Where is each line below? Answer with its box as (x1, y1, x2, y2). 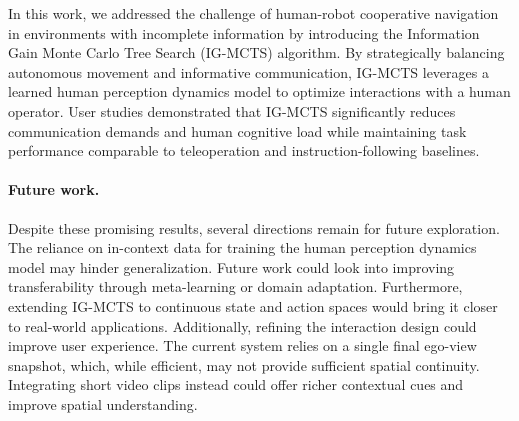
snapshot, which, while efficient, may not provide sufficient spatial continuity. (8, 354, 480, 375)
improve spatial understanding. (8, 393, 198, 414)
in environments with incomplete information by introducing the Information (8, 22, 480, 43)
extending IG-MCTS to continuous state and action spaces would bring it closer (8, 295, 498, 316)
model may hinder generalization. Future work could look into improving (8, 256, 455, 277)
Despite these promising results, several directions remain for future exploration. (8, 217, 500, 238)
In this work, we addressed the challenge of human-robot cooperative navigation (8, 3, 499, 23)
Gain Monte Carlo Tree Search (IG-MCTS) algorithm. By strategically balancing (8, 42, 505, 63)
